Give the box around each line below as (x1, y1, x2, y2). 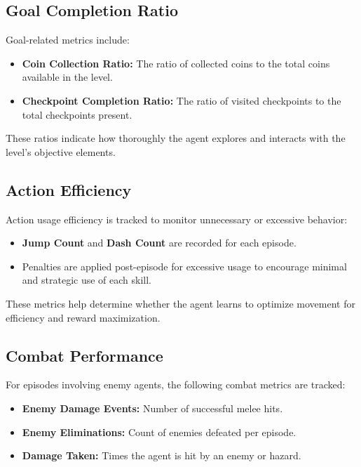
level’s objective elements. (6, 144, 116, 159)
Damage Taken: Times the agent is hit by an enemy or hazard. (22, 448, 301, 463)
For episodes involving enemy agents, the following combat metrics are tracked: (6, 377, 346, 392)
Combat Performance (6, 344, 163, 366)
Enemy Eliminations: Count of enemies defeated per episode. (22, 424, 297, 439)
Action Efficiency (6, 178, 132, 200)
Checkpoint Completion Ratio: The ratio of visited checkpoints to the (22, 93, 341, 107)
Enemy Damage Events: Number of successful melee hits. (22, 400, 283, 415)
